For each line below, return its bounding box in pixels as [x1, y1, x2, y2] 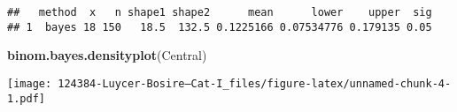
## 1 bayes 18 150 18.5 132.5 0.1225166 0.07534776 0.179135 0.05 [7, 20, 432, 34]
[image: [7, 77, 52, 90]
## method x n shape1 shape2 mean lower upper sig [7, 6, 432, 19]
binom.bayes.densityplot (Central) [7, 46, 207, 64]
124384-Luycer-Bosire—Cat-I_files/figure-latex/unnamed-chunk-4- [58, 77, 452, 90]
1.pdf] [7, 92, 45, 105]
